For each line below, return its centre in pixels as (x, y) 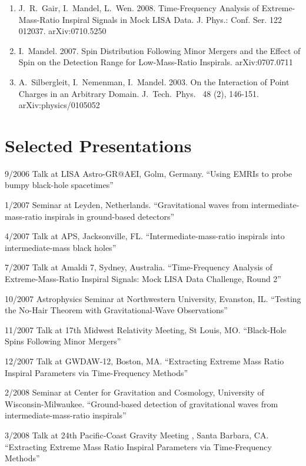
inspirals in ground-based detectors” (109, 216)
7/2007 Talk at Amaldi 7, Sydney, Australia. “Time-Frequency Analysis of (139, 267)
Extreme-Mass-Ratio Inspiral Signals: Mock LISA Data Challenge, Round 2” (143, 279)
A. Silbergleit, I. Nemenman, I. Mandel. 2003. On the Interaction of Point (154, 81)
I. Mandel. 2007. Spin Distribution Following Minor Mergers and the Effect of (159, 50)
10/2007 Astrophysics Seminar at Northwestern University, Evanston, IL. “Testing (153, 298)
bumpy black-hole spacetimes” (59, 185)
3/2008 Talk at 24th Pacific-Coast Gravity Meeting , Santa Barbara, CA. (137, 435)
